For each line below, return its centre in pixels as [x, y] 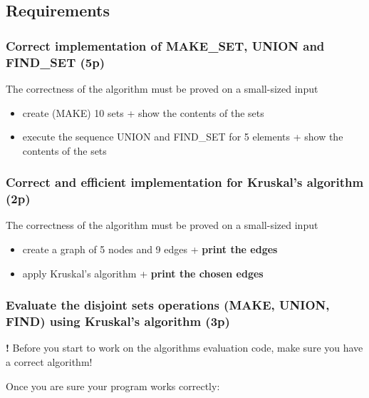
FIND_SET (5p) [56, 62]
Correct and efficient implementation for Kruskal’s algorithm [185, 182]
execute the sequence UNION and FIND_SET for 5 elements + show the [183, 137]
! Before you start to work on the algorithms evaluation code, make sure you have [184, 348]
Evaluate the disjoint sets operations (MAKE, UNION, [168, 305]
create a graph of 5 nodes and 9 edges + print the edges [150, 249]
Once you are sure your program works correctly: [113, 386]
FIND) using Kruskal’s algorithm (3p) [118, 321]
